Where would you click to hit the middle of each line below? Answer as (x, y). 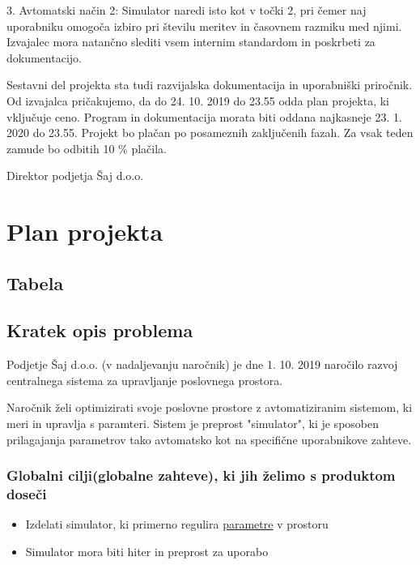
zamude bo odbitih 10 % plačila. (87, 148)
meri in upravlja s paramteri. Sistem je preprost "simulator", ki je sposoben (193, 424)
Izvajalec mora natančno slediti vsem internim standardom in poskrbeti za (191, 42)
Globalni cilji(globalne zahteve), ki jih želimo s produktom (201, 475)
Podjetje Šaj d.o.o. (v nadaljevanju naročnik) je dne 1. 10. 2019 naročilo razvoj (202, 364)
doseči (27, 494)
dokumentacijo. (44, 57)
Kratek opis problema (100, 330)
